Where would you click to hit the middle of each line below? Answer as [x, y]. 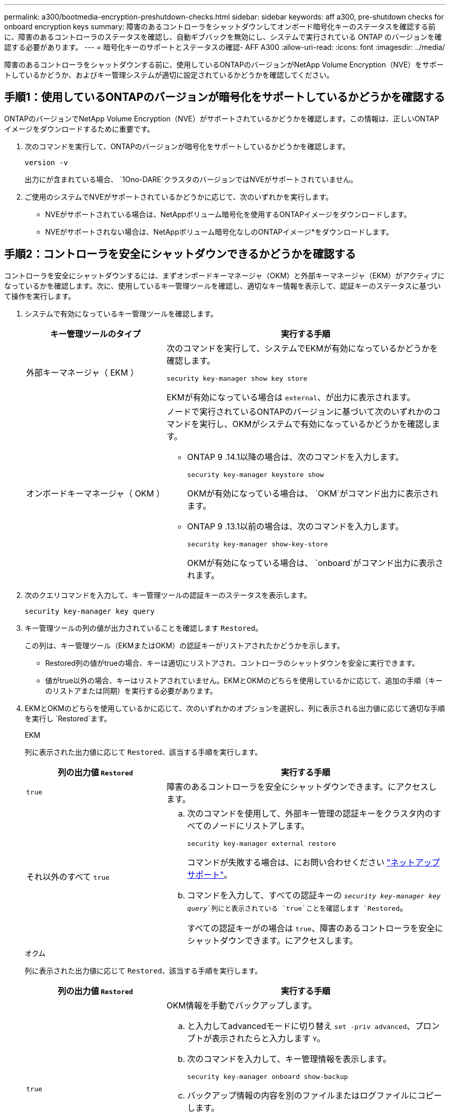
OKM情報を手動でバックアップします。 [242, 1005]
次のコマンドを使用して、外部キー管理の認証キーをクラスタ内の [310, 813]
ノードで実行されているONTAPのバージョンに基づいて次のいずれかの [299, 411]
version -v [46, 162]
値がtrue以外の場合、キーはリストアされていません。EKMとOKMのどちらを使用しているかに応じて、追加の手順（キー [244, 680]
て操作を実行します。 [40, 296]
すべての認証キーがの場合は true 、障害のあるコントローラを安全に [315, 928]
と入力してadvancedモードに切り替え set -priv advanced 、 [301, 1026]
